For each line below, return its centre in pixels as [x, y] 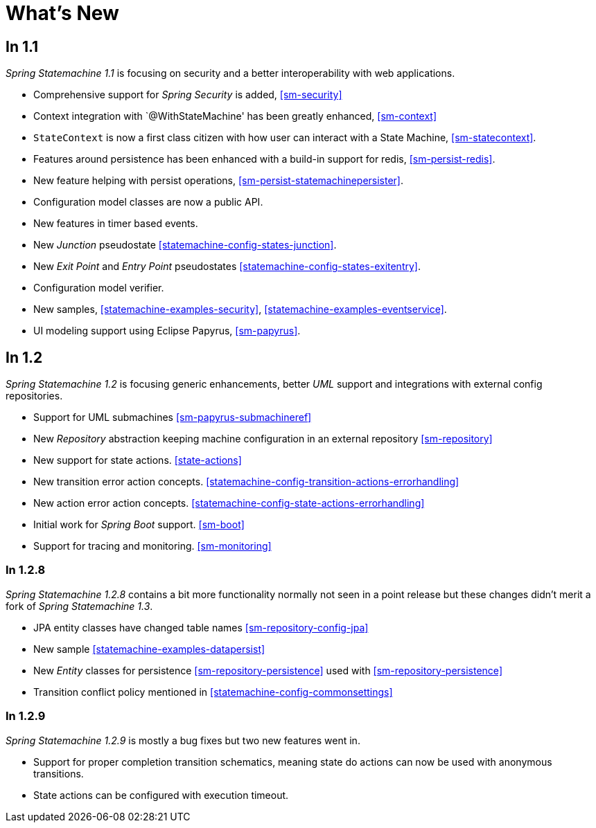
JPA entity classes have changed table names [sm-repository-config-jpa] [201, 627]
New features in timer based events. [116, 224]
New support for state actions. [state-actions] [138, 460]
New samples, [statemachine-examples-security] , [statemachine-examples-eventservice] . [240, 309]
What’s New [62, 13]
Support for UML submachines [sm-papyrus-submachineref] [173, 417]
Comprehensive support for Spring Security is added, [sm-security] [188, 95]
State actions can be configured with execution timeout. [161, 795]
